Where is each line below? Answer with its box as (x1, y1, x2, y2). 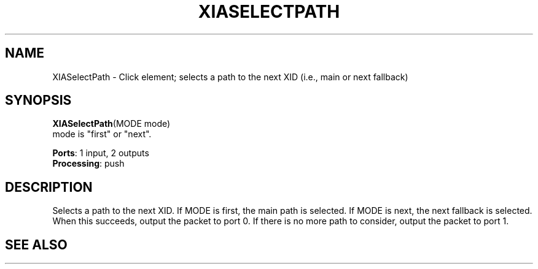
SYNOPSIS (5, 93, 72, 108)
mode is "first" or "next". (52, 129, 152, 140)
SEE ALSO (5, 237, 68, 252)
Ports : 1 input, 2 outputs (52, 148, 149, 159)
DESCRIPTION (5, 179, 93, 195)
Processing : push (52, 158, 125, 169)
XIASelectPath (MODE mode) (52, 118, 171, 129)
